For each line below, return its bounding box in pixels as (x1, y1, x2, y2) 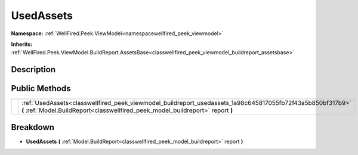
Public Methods (11, 83, 71, 94)
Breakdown (11, 122, 55, 132)
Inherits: (11, 41, 33, 48)
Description (11, 64, 56, 75)
